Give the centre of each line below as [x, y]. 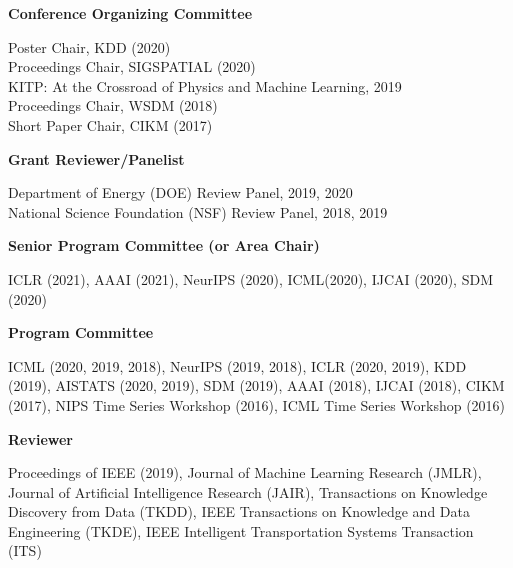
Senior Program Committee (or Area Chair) [164, 245]
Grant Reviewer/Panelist [96, 158]
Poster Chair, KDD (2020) [89, 46]
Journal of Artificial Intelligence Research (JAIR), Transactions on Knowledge [248, 491]
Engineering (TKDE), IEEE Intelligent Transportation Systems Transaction [241, 530]
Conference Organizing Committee [130, 13]
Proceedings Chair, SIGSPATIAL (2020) [132, 66]
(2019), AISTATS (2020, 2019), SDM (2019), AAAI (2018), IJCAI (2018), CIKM [256, 385]
